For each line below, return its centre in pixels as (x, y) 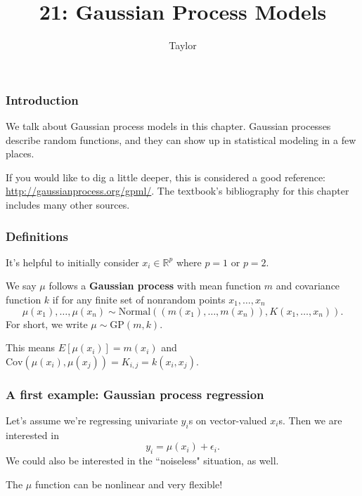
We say (21, 286)
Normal (135, 312)
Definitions (37, 236)
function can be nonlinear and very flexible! (129, 484)
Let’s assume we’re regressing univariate (92, 420)
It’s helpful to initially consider (72, 262)
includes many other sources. (68, 204)
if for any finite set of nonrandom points (139, 299)
